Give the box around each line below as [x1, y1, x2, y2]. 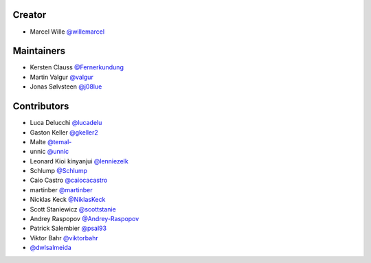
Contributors [12, 100, 69, 113]
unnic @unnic [30, 148, 69, 156]
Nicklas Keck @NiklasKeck [30, 196, 106, 204]
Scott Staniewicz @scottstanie [30, 205, 116, 213]
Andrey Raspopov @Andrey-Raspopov [30, 215, 139, 223]
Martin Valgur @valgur [30, 73, 94, 81]
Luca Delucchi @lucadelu [30, 119, 102, 127]
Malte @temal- [30, 137, 72, 146]
